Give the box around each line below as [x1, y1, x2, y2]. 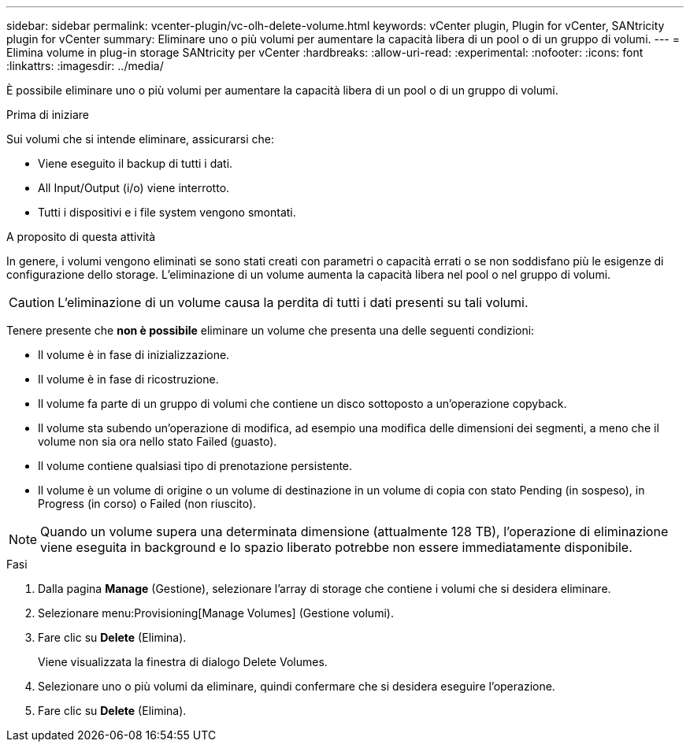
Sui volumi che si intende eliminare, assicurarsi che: [6, 132, 274, 146]
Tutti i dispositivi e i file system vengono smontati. [38, 206, 296, 219]
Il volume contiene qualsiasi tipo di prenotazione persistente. [38, 459, 353, 472]
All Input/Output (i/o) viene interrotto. [38, 181, 230, 194]
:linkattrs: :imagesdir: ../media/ [6, 59, 164, 72]
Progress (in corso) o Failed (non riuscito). [38, 497, 257, 510]
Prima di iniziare [6, 108, 89, 121]
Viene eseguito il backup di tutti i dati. [38, 157, 233, 170]
